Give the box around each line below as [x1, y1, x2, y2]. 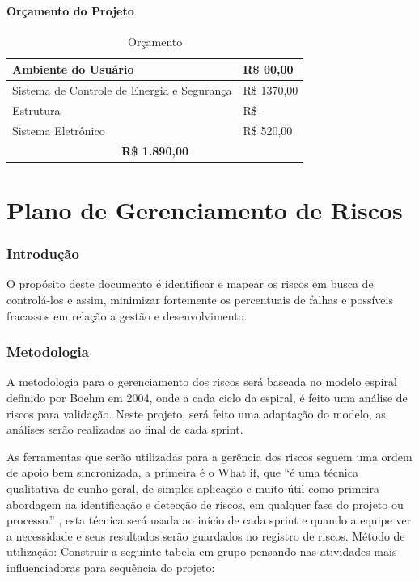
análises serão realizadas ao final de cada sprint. [6, 421, 243, 438]
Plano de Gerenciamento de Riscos [6, 193, 403, 227]
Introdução [6, 244, 79, 264]
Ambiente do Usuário [12, 61, 134, 78]
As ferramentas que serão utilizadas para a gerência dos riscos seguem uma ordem [6, 447, 413, 464]
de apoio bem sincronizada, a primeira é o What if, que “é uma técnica [6, 464, 358, 481]
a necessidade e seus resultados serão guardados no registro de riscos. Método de [6, 527, 405, 544]
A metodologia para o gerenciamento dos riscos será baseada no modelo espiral [6, 373, 397, 390]
